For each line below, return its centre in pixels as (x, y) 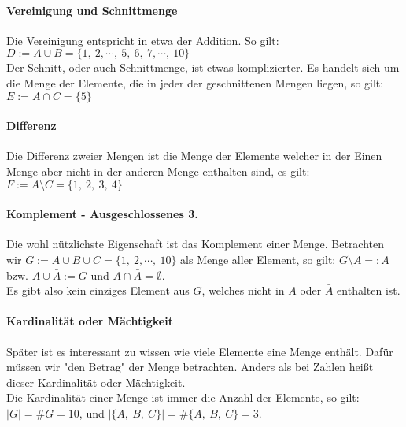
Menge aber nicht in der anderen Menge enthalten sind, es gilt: (158, 171)
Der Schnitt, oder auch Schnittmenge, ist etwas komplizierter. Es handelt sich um (203, 67)
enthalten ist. (369, 290)
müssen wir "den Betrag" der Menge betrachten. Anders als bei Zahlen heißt (190, 367)
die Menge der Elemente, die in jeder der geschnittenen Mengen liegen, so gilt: (195, 82)
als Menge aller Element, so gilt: (258, 259)
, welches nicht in (243, 290)
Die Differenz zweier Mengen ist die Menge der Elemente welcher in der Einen (194, 156)
